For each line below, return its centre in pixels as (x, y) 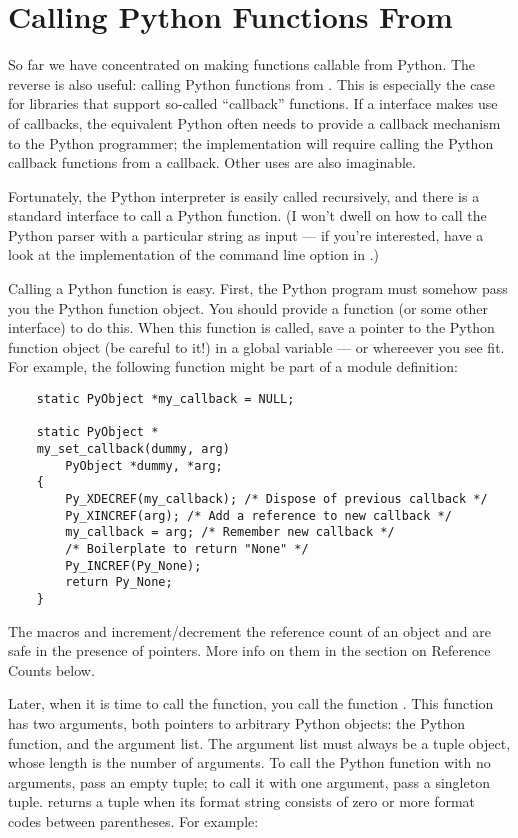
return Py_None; (119, 582)
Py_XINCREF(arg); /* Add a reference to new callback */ (258, 515)
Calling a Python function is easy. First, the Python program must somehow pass (258, 288)
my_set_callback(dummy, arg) (133, 449)
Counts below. (51, 669)
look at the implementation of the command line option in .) (194, 254)
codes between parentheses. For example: (133, 820)
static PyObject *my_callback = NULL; (165, 399)
